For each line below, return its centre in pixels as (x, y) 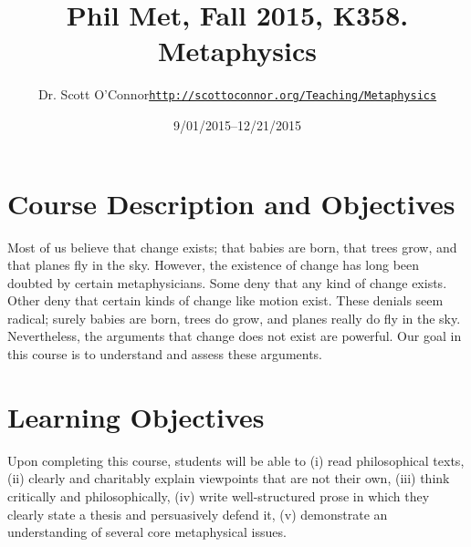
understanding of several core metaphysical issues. (147, 532)
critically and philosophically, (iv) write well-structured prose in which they (219, 495)
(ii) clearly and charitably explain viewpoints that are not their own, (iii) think (229, 478)
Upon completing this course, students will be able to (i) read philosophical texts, (236, 460)
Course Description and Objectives (231, 203)
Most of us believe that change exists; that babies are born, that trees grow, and (232, 247)
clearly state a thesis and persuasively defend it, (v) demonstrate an (198, 514)
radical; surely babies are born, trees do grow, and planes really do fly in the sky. (234, 318)
